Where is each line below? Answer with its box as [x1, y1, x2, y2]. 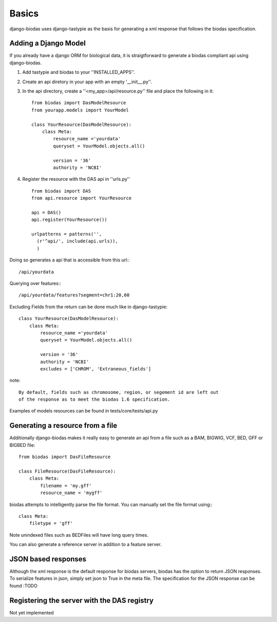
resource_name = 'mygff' [40, 490, 103, 496]
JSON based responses [9, 555, 87, 563]
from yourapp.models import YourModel [31, 107, 129, 113]
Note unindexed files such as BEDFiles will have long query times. [9, 532, 149, 538]
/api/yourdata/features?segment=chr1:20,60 [18, 292, 130, 298]
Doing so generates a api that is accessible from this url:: [9, 257, 130, 263]
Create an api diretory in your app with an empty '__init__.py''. [22, 79, 152, 85]
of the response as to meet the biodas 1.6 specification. [18, 397, 170, 403]
